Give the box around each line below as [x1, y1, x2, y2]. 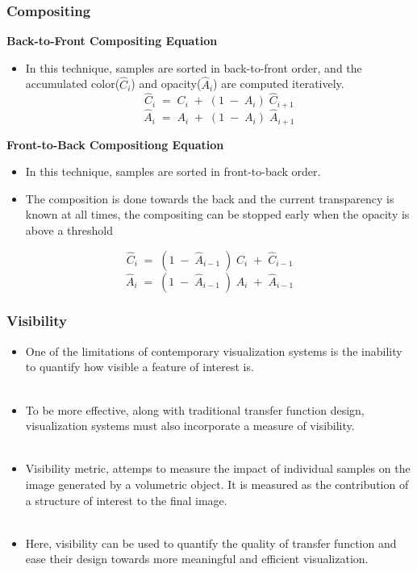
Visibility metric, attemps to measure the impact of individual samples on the [25, 460, 411, 477]
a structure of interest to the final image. [25, 491, 227, 508]
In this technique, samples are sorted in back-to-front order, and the [25, 59, 362, 76]
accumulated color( [25, 75, 120, 92]
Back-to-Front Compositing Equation [6, 32, 218, 49]
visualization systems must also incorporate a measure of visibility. [25, 417, 355, 434]
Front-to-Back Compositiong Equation [6, 136, 224, 152]
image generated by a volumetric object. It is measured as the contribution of [25, 475, 409, 492]
